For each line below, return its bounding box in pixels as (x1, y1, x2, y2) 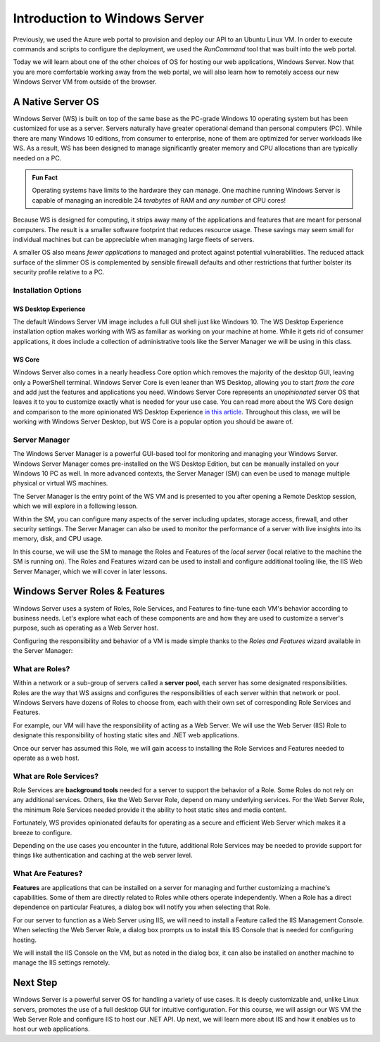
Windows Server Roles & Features (13, 585, 165, 597)
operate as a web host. (13, 754, 80, 762)
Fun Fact (32, 173, 58, 182)
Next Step (13, 977, 58, 989)
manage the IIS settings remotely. (13, 958, 110, 967)
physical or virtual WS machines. (13, 479, 108, 488)
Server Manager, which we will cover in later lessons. (13, 567, 167, 576)
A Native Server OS (13, 96, 100, 108)
